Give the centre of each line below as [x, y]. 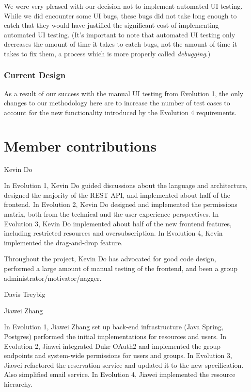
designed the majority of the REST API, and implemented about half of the [117, 195]
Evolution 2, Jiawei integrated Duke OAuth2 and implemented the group [112, 346]
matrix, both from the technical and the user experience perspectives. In [111, 214]
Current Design [35, 75]
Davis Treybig [25, 294]
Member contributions [80, 145]
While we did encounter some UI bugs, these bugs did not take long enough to [120, 15]
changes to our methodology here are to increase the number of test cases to [117, 103]
